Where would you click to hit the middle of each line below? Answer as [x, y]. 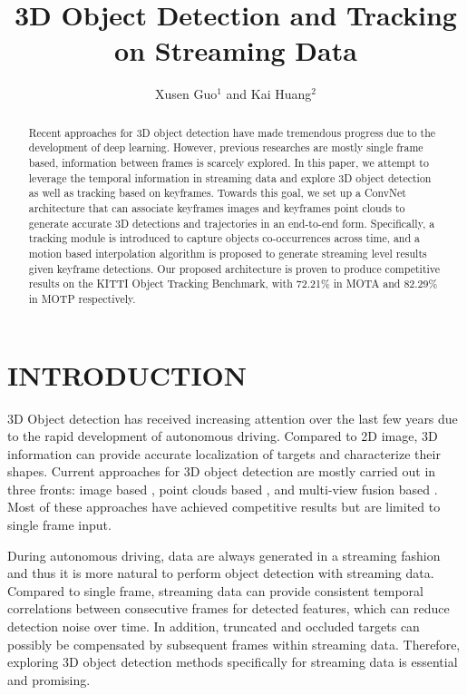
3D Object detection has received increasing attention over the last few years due [233, 418]
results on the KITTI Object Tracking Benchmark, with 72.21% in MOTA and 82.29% [233, 284]
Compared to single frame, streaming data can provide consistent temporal [215, 590]
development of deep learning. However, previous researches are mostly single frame [226, 147]
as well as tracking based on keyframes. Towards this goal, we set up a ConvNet [217, 193]
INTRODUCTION [127, 374]
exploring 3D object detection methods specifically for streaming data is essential [233, 662]
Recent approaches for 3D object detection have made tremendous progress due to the [232, 132]
